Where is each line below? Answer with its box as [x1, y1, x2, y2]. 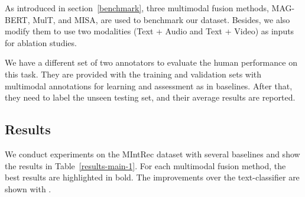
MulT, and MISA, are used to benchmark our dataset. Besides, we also [33, 13, 290, 25]
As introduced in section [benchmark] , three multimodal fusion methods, [5, 2, 269, 14]
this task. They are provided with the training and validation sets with [5, 67, 262, 80]
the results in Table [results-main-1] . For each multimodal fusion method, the [5, 159, 286, 172]
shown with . [5, 182, 51, 195]
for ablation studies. [5, 36, 77, 49]
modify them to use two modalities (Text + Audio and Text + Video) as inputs [5, 25, 294, 37]
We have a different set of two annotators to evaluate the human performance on [5, 56, 297, 69]
